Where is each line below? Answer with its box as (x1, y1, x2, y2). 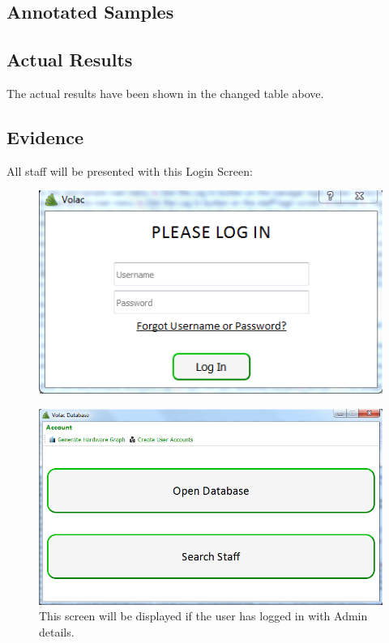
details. (39, 623, 75, 640)
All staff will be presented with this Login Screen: (6, 162, 253, 179)
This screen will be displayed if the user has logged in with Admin (39, 607, 368, 624)
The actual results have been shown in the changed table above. (6, 84, 324, 101)
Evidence (6, 124, 84, 149)
